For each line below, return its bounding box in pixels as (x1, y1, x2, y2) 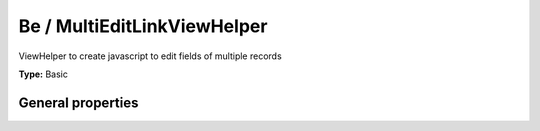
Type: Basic (18, 68, 69, 80)
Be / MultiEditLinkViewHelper (18, 15, 268, 37)
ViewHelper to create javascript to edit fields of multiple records (18, 50, 282, 62)
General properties (18, 94, 139, 111)
